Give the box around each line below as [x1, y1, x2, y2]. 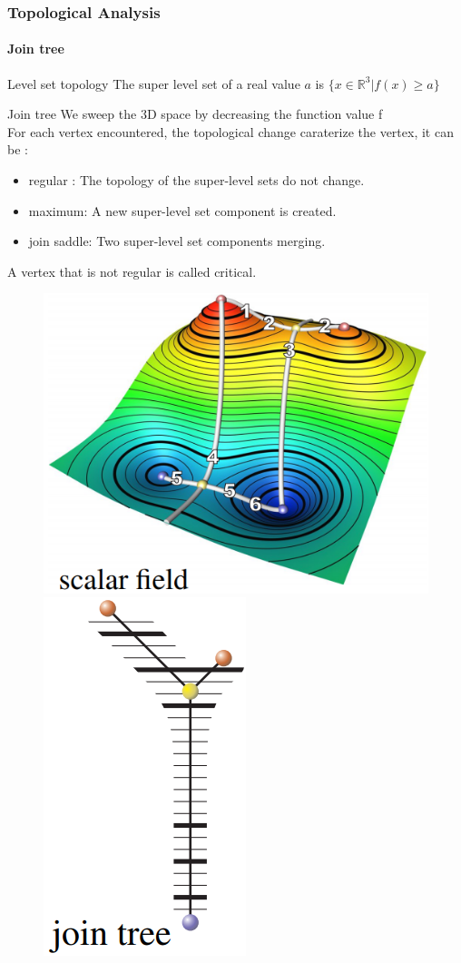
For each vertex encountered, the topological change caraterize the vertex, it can [7, 122, 454, 141]
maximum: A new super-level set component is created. [28, 201, 337, 220]
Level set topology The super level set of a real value [7, 74, 300, 93]
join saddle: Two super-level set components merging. [28, 231, 326, 251]
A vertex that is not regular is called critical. [7, 261, 257, 280]
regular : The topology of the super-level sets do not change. [28, 171, 365, 190]
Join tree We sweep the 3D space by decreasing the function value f [7, 104, 383, 123]
